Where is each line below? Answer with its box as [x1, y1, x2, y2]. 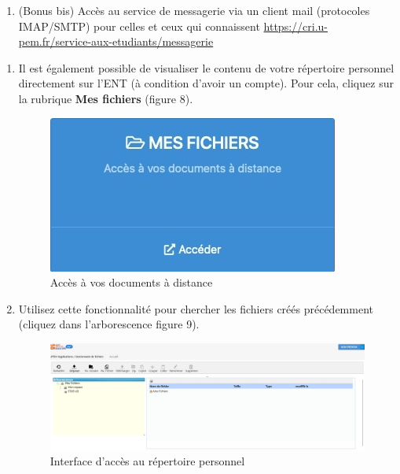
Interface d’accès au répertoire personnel [50, 452, 245, 468]
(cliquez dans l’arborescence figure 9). [18, 316, 200, 332]
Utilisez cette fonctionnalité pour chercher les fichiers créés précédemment [18, 300, 373, 317]
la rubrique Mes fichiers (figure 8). [18, 90, 193, 106]
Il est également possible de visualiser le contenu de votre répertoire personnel [18, 59, 394, 76]
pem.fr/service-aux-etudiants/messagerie [18, 33, 214, 50]
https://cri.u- [263, 17, 328, 34]
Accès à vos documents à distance [50, 274, 213, 291]
